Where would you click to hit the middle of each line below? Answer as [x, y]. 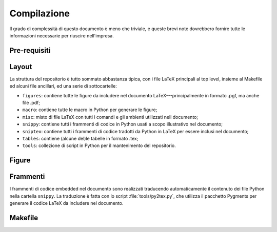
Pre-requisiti [30, 50]
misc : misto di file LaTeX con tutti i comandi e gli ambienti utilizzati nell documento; [110, 117]
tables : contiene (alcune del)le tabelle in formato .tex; [80, 138]
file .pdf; [31, 103]
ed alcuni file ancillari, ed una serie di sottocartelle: [63, 86]
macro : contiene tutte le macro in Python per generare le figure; [90, 110]
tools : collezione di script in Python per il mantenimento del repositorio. [99, 145]
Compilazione [40, 13]
